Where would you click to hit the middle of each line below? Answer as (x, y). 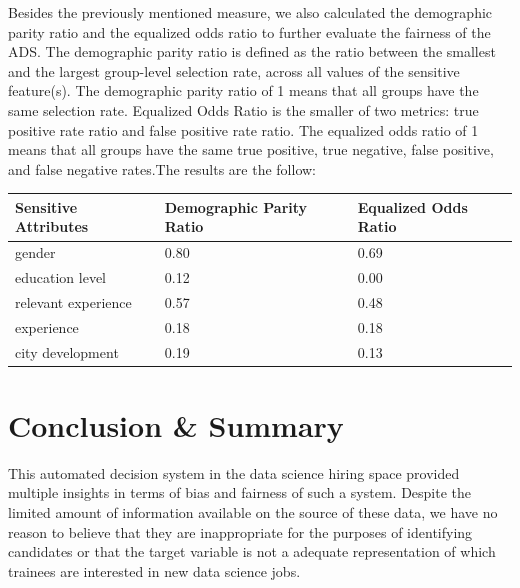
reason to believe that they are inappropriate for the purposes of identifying (240, 531)
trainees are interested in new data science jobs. (154, 570)
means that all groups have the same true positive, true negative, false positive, (251, 149)
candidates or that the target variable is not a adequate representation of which (252, 551)
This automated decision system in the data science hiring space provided (234, 472)
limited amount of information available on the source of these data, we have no (253, 512)
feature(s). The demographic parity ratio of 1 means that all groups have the (243, 90)
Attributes (52, 226)
